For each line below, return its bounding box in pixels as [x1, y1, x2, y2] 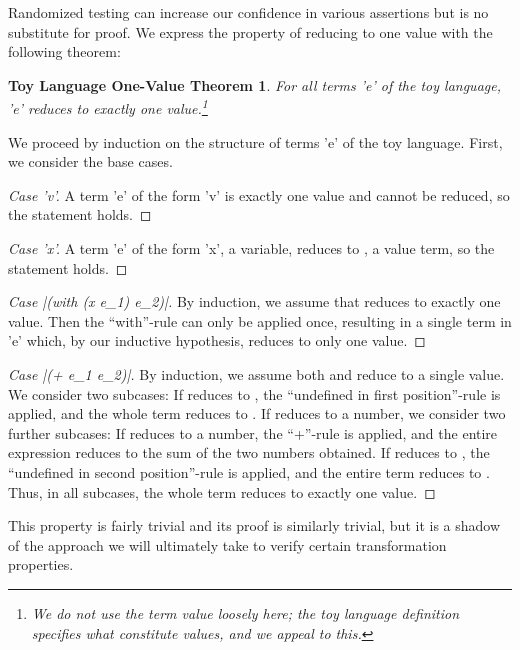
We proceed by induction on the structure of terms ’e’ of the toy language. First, [8, 131, 503, 152]
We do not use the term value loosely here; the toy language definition [31, 602, 460, 623]
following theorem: [8, 41, 121, 62]
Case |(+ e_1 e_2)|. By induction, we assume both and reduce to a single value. [8, 363, 505, 384]
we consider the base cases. [8, 151, 173, 172]
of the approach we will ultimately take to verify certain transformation [8, 534, 447, 555]
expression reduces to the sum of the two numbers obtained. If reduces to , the [8, 442, 490, 463]
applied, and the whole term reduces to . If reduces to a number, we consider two [8, 403, 506, 424]
